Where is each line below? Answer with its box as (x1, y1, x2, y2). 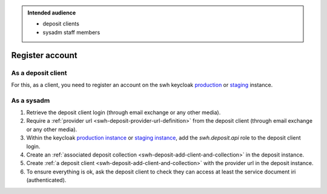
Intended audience (27, 9, 76, 16)
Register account (11, 50, 78, 60)
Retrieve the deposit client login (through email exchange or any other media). (26, 109, 221, 116)
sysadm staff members (42, 28, 101, 36)
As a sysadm (11, 96, 50, 105)
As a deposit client (11, 68, 67, 77)
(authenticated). (26, 176, 67, 184)
